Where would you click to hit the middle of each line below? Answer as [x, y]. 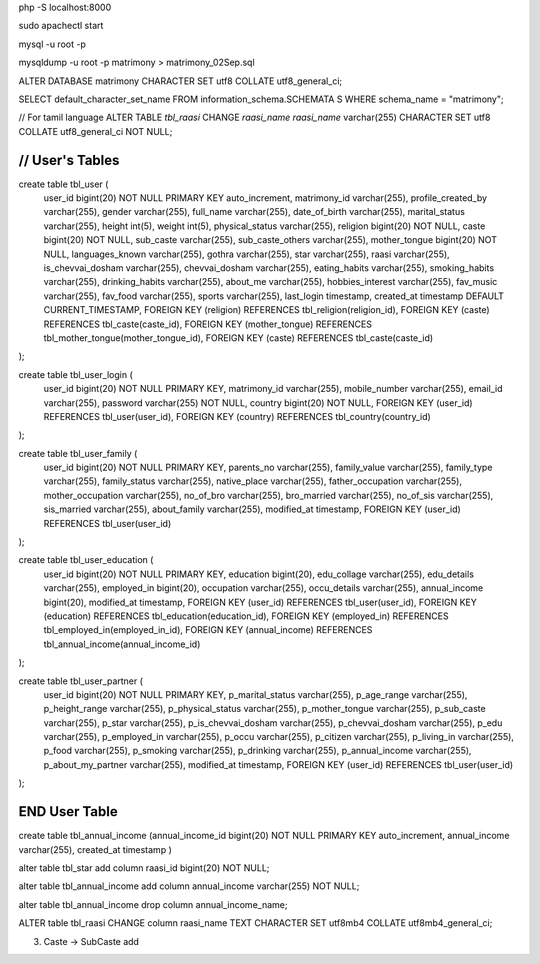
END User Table [68, 811]
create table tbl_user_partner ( [81, 681]
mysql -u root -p [52, 44]
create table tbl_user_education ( [86, 560]
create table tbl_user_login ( [76, 374]
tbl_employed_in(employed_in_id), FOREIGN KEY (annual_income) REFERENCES [208, 630]
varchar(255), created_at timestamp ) [95, 849]
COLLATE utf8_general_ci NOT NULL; [95, 131]
